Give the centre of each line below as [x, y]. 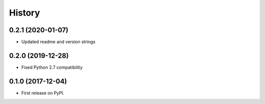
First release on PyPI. [43, 93]
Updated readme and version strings [58, 42]
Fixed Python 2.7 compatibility [52, 67]
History [25, 13]
